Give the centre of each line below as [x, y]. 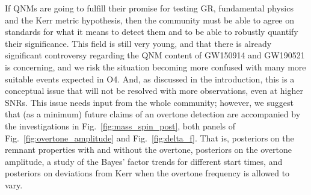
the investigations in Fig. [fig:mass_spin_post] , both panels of [120, 125]
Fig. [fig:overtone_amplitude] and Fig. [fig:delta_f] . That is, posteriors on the [149, 138]
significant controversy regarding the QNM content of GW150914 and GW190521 [155, 55]
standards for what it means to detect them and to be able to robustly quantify [152, 32]
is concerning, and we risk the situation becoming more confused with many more [155, 67]
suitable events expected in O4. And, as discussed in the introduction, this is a [150, 79]
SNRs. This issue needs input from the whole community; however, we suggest [149, 102]
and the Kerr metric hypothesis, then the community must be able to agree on [150, 20]
